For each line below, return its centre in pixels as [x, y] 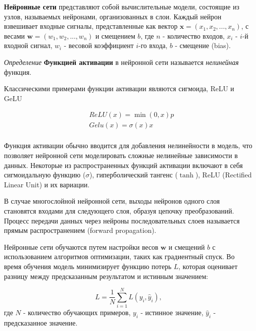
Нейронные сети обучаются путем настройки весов [81, 247]
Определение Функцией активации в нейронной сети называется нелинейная [122, 62]
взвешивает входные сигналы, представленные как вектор [91, 26]
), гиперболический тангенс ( [133, 175]
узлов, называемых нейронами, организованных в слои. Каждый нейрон [113, 16]
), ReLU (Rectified [224, 175]
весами [15, 35]
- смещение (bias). [203, 45]
